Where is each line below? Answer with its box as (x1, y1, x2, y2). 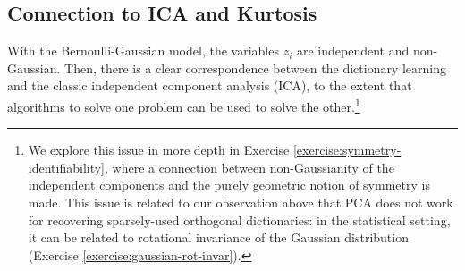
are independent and (296, 41, 410, 60)
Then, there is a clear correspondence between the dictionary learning (64, 58, 447, 77)
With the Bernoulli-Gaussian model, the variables (7, 41, 279, 60)
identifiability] (28, 157, 106, 176)
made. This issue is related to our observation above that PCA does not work (28, 193, 453, 212)
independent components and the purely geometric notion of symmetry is (28, 175, 430, 194)
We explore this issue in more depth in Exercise (28, 140, 290, 159)
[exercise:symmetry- (292, 140, 402, 159)
